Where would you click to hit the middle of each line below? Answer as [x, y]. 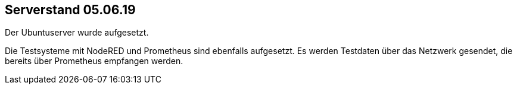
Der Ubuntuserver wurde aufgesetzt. [77, 33]
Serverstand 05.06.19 [70, 10]
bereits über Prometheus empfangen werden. [94, 61]
